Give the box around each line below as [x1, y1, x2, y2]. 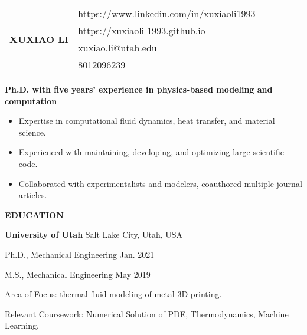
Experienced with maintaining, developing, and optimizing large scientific [18, 146, 284, 158]
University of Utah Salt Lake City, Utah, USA [5, 228, 183, 241]
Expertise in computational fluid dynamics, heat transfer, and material [18, 114, 275, 127]
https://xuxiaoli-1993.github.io [78, 24, 205, 37]
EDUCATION [5, 208, 64, 221]
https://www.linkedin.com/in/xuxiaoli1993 [78, 6, 256, 20]
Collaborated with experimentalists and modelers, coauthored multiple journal [18, 177, 302, 189]
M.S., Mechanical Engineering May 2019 [5, 268, 151, 280]
